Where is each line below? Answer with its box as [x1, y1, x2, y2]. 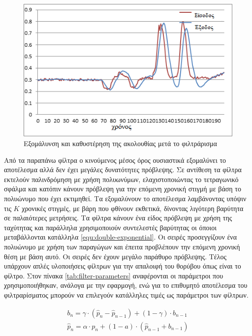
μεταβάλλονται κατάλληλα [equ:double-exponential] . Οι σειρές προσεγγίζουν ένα [4, 232, 237, 242]
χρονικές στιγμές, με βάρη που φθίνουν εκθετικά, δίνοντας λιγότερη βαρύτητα [22, 203, 244, 213]
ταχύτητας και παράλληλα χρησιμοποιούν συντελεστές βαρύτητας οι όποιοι [4, 222, 217, 232]
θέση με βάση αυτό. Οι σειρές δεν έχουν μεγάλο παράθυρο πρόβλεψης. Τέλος [4, 251, 227, 261]
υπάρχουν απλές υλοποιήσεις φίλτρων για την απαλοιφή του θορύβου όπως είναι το [4, 261, 241, 271]
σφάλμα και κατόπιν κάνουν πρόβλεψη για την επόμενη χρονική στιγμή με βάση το [4, 183, 241, 194]
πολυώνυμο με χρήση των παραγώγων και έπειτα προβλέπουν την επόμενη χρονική [4, 242, 240, 252]
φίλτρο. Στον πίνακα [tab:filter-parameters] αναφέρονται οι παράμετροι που [4, 270, 223, 280]
